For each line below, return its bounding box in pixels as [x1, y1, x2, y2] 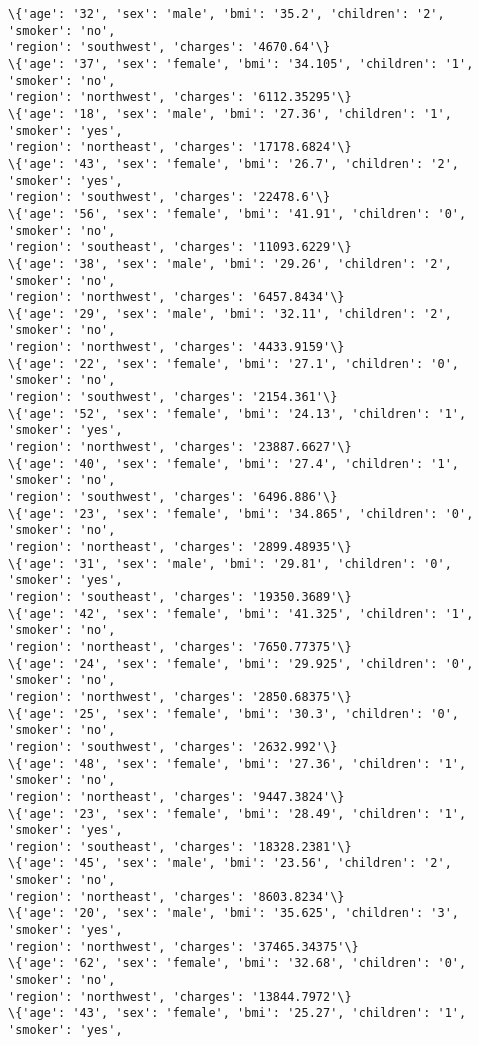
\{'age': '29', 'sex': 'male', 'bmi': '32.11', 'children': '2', [8, 306, 452, 321]
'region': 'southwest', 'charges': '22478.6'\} [8, 190, 331, 205]
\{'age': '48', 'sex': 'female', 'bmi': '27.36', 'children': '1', [8, 756, 467, 771]
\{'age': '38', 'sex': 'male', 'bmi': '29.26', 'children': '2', [8, 256, 452, 271]
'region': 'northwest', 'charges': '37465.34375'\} [8, 939, 359, 954]
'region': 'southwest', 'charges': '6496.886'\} [8, 490, 338, 505]
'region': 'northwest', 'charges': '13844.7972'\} [8, 989, 352, 1004]
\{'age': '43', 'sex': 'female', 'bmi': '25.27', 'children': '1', [8, 1006, 467, 1021]
